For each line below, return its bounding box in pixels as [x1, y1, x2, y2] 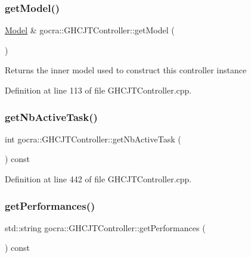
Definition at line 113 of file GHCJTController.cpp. [5, 84, 192, 96]
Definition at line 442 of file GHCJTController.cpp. [5, 173, 192, 185]
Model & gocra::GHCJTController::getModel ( [5, 24, 175, 36]
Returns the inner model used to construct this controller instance [5, 64, 247, 76]
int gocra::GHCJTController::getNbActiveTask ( [5, 132, 181, 145]
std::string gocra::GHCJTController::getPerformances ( [5, 221, 206, 234]
